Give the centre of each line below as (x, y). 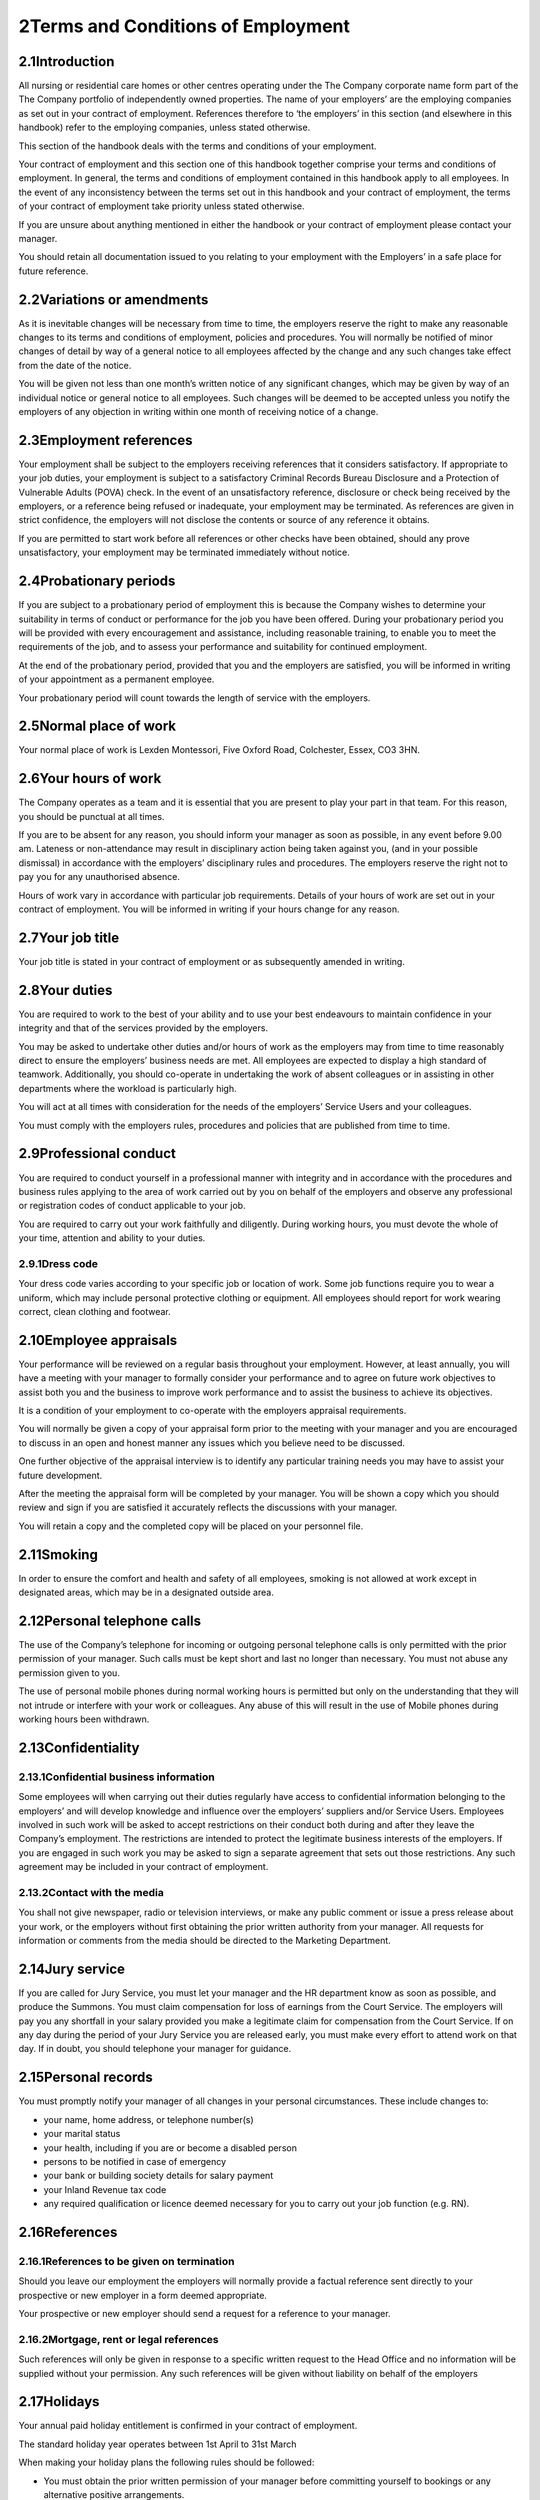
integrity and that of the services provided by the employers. (143, 1028)
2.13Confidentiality (79, 1747)
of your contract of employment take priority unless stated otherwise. (161, 206)
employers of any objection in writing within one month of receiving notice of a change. (198, 411)
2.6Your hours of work (90, 778)
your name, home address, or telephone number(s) (148, 2119)
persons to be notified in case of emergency (135, 2161)
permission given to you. (69, 1672)
